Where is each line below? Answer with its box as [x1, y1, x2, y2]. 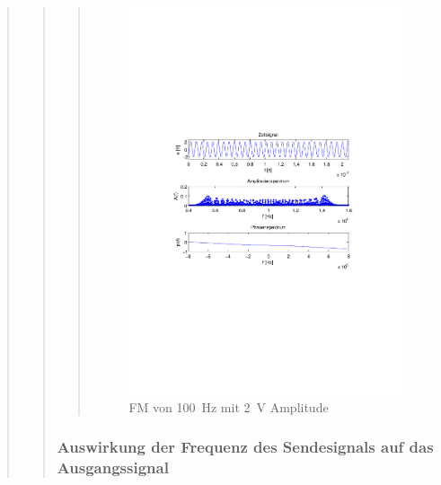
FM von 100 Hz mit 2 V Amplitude [128, 397, 329, 416]
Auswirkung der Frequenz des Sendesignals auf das [57, 436, 434, 458]
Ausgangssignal [57, 456, 169, 479]
